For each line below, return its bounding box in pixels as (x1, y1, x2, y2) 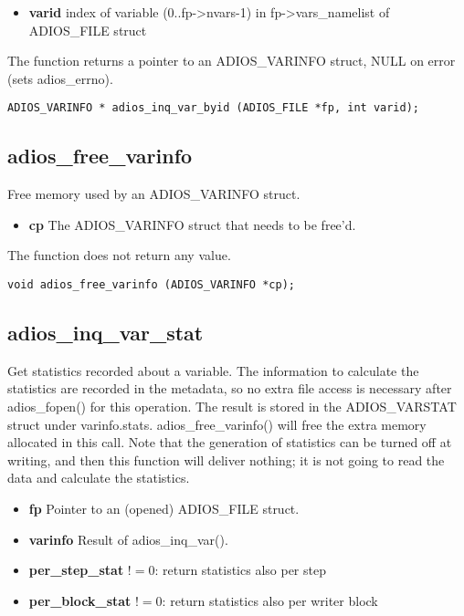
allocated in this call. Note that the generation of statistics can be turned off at (7, 433, 452, 452)
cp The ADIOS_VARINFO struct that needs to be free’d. (28, 214, 356, 234)
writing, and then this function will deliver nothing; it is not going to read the (7, 450, 445, 469)
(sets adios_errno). (7, 68, 113, 88)
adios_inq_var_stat (7, 318, 204, 347)
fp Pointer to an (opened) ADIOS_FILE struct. (28, 499, 300, 518)
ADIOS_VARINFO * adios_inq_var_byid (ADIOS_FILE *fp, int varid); (7, 101, 420, 115)
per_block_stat (28, 590, 132, 610)
